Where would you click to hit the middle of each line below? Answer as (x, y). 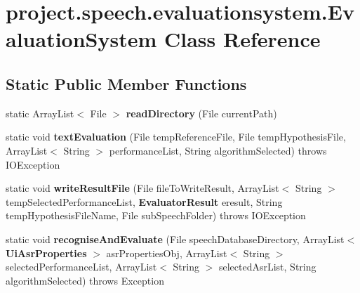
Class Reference (242, 39)
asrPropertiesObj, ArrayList (167, 253)
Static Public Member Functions (126, 83)
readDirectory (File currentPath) (201, 113)
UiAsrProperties (46, 253)
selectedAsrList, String (267, 267)
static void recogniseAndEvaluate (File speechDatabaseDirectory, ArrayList (175, 239)
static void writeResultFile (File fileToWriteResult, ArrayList (142, 188)
